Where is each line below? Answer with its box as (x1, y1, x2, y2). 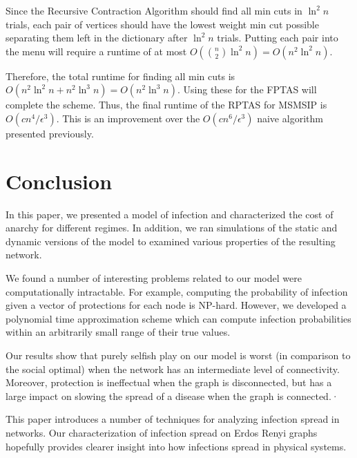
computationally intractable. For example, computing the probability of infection (6, 284, 348, 298)
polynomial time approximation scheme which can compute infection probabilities (6, 311, 351, 325)
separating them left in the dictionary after (6, 30, 188, 45)
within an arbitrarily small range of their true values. (6, 325, 231, 339)
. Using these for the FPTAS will (177, 82, 317, 97)
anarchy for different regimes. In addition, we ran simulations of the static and (6, 220, 338, 235)
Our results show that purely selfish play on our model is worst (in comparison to (6, 348, 351, 363)
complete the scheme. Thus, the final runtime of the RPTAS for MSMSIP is (6, 97, 327, 112)
